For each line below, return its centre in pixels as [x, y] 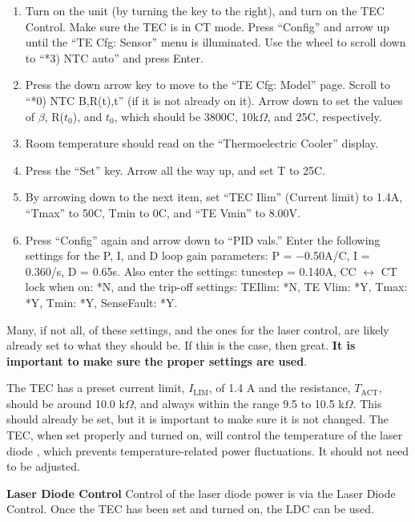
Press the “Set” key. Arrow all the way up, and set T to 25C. [175, 170]
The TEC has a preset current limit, [96, 388]
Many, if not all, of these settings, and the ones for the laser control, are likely [198, 329]
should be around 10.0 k [66, 403]
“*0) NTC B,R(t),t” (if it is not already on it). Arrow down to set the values [214, 100]
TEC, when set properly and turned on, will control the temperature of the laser [205, 435]
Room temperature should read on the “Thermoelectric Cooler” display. [202, 143]
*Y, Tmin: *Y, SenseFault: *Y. [101, 302]
